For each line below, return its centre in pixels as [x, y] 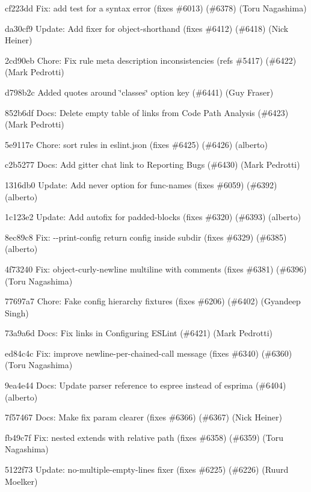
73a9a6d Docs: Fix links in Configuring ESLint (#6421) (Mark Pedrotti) [139, 333]
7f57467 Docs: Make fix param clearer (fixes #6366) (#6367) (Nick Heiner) [143, 417]
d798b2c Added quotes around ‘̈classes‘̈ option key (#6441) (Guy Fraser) [139, 92]
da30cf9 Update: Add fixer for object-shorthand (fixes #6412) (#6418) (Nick [147, 28]
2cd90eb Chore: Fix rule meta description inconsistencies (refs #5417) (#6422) [151, 60]
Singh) [17, 312]
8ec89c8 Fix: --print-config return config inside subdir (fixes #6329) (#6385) [146, 237]
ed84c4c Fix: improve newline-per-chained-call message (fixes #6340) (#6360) [149, 353]
